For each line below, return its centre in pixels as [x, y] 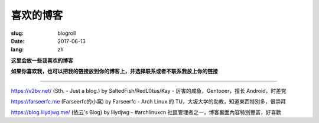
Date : [18, 41]
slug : [17, 33]
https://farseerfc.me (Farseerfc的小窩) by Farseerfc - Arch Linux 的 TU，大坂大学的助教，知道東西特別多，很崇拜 [149, 101]
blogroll [67, 33]
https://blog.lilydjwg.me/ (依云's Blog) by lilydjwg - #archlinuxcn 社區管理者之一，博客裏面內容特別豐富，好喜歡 [146, 112]
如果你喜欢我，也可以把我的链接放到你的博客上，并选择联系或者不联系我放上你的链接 [114, 72]
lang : [17, 50]
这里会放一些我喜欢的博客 [42, 60]
